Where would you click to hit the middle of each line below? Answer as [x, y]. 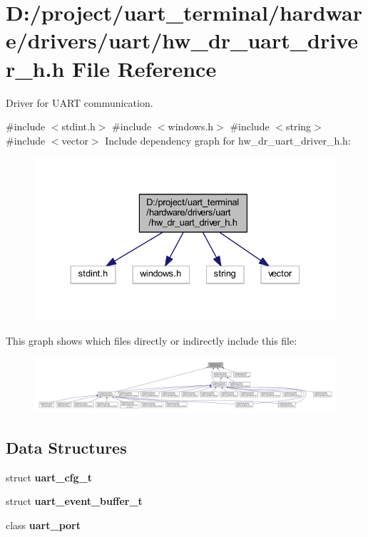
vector [75, 140]
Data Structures [66, 447]
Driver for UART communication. [80, 102]
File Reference [144, 68]
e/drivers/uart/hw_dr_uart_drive [182, 40]
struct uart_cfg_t [49, 477]
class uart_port [43, 525]
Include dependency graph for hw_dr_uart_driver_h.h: [228, 140]
